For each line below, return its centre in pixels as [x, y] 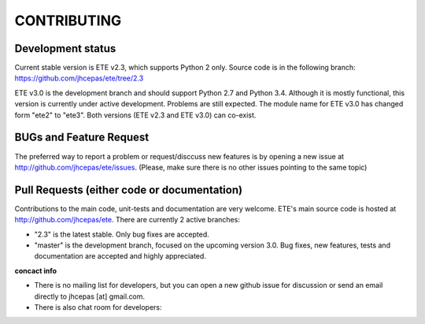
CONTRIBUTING [68, 20]
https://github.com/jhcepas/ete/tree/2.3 [79, 78]
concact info [36, 270]
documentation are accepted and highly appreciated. [120, 256]
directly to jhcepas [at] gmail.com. [90, 296]
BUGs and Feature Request [82, 138]
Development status [65, 48]
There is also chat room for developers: [98, 307]
